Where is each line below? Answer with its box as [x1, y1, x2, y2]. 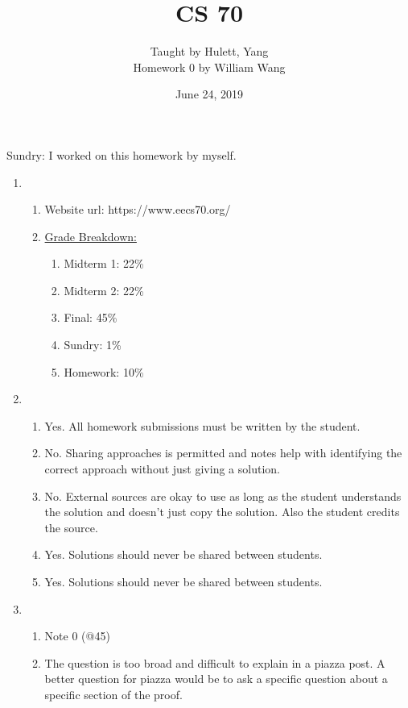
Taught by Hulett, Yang [150, 43, 269, 60]
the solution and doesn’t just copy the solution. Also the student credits [44, 503, 400, 520]
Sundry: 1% [64, 336, 122, 353]
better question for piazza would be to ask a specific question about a [44, 670, 388, 687]
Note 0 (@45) [44, 627, 110, 644]
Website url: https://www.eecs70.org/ [44, 201, 231, 218]
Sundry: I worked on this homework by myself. [6, 146, 237, 163]
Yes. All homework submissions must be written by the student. [44, 417, 361, 434]
